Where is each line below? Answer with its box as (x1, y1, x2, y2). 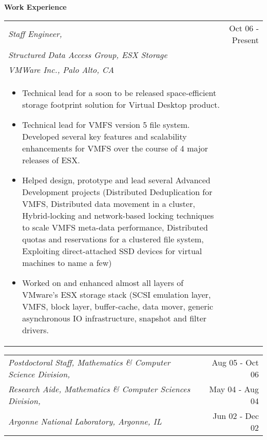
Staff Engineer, (8, 28, 62, 40)
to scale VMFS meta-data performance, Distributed (22, 221, 208, 233)
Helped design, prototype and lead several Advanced (22, 174, 211, 186)
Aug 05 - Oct (212, 356, 259, 368)
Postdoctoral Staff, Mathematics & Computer (8, 356, 170, 368)
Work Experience (4, 2, 67, 12)
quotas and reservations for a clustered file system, (22, 233, 204, 245)
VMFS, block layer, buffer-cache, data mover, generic (22, 300, 214, 312)
